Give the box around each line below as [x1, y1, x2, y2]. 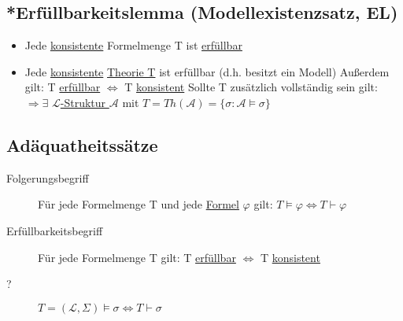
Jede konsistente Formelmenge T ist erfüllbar [24, 37, 242, 53]
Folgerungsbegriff [6, 169, 89, 186]
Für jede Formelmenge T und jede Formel [38, 196, 239, 212]
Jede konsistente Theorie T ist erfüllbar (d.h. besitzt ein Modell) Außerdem [24, 63, 390, 79]
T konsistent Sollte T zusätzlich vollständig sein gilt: [124, 79, 378, 95]
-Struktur [60, 94, 106, 110]
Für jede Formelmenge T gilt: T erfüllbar [38, 249, 236, 265]
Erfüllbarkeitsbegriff [6, 222, 103, 238]
